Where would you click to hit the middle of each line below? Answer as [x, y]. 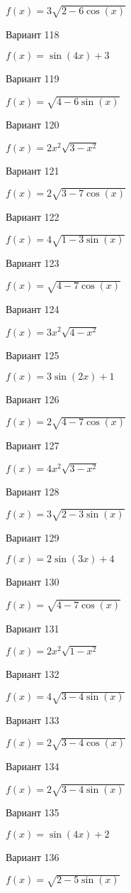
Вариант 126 [33, 399]
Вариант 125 [33, 355]
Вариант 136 [33, 856]
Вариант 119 [33, 78]
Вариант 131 [33, 628]
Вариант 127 [33, 445]
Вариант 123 [33, 262]
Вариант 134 [33, 766]
